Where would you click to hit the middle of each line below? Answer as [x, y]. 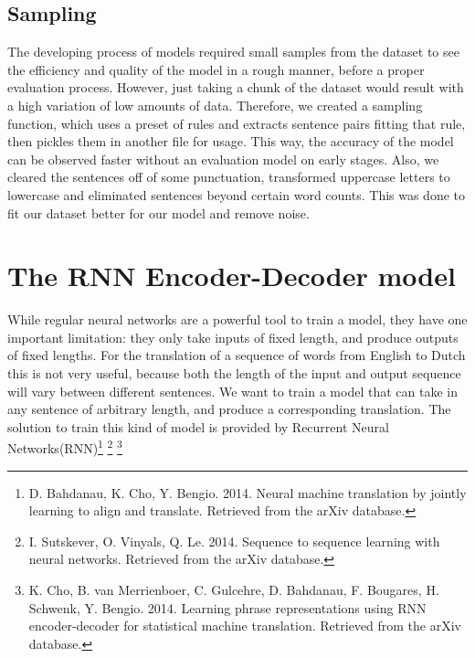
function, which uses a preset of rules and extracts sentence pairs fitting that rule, [237, 123]
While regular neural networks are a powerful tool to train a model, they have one [237, 319]
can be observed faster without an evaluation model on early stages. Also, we [223, 159]
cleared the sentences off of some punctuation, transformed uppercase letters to [229, 177]
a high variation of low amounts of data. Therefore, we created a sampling [215, 105]
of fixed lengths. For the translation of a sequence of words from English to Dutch [237, 355]
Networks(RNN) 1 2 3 [65, 447]
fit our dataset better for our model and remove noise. [158, 212]
